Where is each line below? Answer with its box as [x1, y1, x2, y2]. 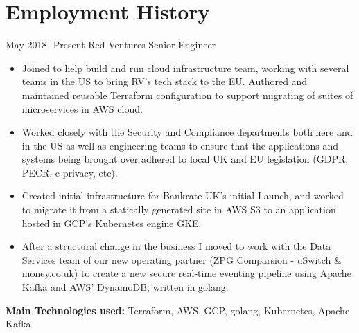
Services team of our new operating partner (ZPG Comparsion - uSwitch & [21, 252, 342, 267]
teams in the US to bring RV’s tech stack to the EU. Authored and [21, 74, 308, 89]
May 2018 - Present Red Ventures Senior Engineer [6, 37, 216, 52]
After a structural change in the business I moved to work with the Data [21, 239, 331, 253]
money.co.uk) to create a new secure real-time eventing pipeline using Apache [21, 266, 351, 280]
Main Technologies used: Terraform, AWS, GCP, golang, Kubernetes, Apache [6, 303, 350, 317]
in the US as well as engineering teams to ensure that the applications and [21, 138, 339, 152]
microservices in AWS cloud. [21, 101, 143, 116]
